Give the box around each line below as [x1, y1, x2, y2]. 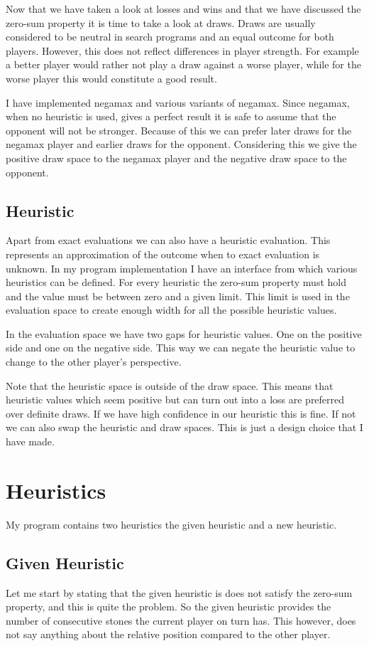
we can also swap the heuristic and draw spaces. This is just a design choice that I [6, 420, 363, 435]
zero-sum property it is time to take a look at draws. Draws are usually [6, 15, 316, 30]
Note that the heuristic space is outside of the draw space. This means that [6, 378, 334, 393]
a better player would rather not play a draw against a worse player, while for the [6, 57, 361, 72]
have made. [6, 434, 55, 449]
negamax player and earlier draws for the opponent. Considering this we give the [6, 137, 357, 152]
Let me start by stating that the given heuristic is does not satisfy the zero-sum [6, 585, 353, 600]
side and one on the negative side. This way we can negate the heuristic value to [6, 340, 356, 355]
